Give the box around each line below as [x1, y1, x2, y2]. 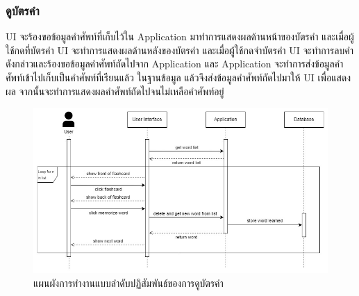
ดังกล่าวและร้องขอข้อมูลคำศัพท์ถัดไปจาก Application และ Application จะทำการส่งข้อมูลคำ [6, 56, 344, 71]
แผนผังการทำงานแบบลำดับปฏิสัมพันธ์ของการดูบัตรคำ [33, 276, 224, 290]
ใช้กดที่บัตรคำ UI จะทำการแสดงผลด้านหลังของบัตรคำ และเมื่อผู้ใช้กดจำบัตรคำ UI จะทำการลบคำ [6, 42, 353, 57]
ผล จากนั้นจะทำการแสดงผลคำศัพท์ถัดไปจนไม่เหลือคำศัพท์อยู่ [6, 83, 224, 98]
